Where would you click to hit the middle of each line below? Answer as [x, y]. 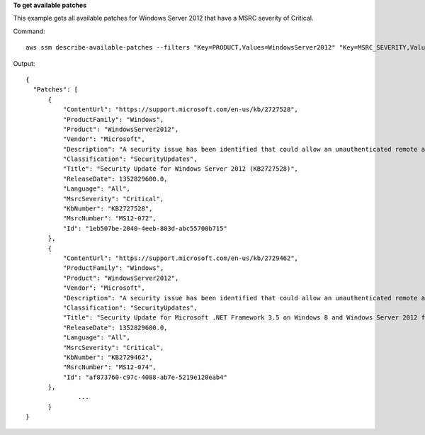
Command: [29, 31]
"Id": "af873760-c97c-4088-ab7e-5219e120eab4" [145, 377]
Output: [24, 63]
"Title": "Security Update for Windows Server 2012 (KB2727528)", [181, 169]
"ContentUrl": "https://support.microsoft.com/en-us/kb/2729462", [181, 258]
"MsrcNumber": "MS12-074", [110, 367]
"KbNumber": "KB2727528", [108, 209]
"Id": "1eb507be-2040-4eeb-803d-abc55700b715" [145, 228]
